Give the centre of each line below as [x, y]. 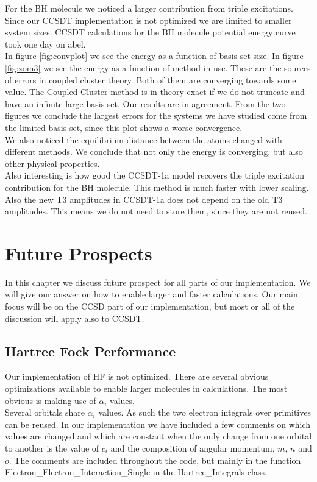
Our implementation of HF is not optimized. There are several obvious [137, 376]
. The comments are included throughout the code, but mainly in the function [155, 460]
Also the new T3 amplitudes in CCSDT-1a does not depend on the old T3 [144, 199]
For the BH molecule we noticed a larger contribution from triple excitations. [149, 8]
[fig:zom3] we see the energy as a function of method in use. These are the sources [158, 67]
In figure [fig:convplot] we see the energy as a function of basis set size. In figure [154, 56]
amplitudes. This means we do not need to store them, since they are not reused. [156, 211]
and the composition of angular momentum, [193, 448]
